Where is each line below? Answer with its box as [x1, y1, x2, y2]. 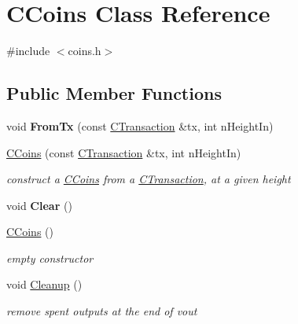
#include [6, 42, 50, 59]
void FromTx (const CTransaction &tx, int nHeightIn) [6, 117, 274, 134]
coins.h [68, 42, 101, 59]
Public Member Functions [6, 81, 222, 105]
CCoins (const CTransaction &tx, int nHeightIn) [6, 144, 241, 160]
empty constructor [6, 249, 94, 266]
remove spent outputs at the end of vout [6, 303, 197, 319]
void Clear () [6, 197, 72, 213]
